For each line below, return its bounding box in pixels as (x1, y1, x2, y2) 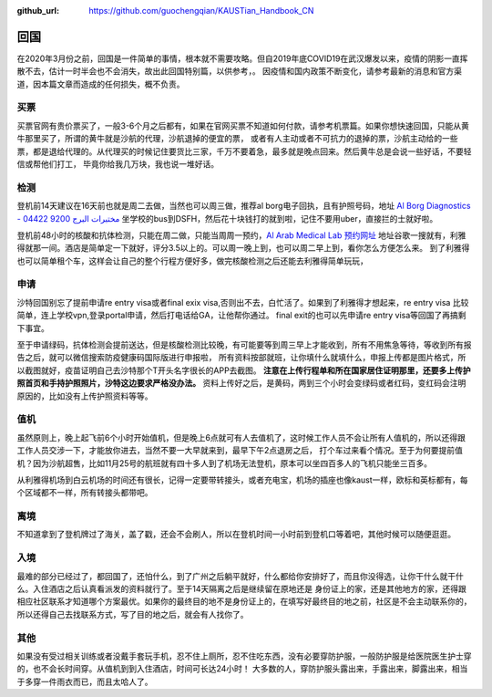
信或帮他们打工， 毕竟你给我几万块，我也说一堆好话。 (16, 159, 219, 169)
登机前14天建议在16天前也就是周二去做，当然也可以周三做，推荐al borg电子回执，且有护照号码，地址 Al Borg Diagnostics (16, 201, 471, 212)
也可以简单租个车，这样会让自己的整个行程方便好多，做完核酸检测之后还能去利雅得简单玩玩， (16, 255, 368, 266)
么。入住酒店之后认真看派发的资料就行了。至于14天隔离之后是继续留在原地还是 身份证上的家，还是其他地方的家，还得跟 (16, 583, 466, 594)
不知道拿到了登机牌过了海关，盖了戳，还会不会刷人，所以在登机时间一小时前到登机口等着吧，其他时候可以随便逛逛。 (16, 529, 456, 540)
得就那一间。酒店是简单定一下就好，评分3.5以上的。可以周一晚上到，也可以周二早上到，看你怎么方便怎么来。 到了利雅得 (16, 243, 470, 254)
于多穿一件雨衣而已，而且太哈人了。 (16, 676, 153, 687)
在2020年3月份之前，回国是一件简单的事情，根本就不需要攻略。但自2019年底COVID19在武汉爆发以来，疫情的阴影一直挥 (16, 53, 468, 64)
